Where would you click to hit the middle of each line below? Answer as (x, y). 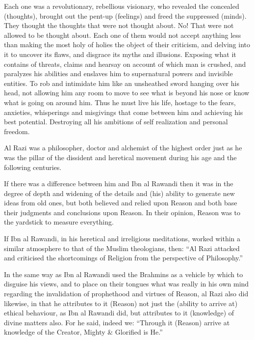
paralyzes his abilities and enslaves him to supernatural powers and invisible (118, 73)
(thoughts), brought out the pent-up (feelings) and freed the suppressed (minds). (125, 15)
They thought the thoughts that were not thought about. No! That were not (119, 25)
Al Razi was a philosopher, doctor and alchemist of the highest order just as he (123, 148)
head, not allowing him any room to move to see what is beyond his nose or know (127, 93)
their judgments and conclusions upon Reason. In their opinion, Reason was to (122, 212)
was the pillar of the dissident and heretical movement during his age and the (120, 157)
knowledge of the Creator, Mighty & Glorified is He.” (83, 332)
